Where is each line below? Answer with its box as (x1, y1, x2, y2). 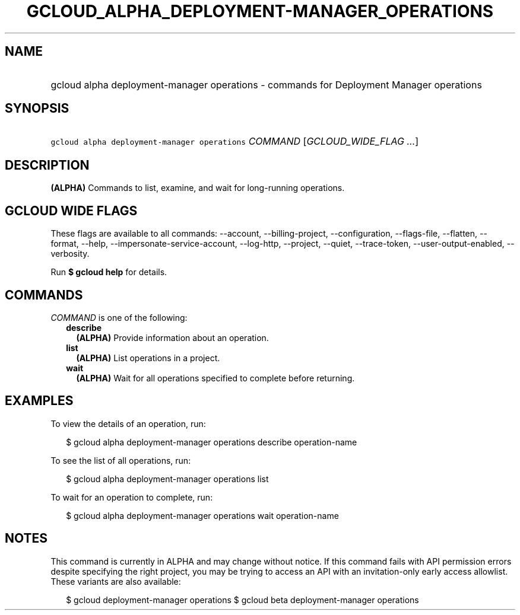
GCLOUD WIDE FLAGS (5, 203, 138, 218)
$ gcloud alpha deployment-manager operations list (66, 473, 269, 484)
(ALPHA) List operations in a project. (76, 352, 220, 363)
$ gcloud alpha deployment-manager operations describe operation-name (66, 436, 357, 447)
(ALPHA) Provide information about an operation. (76, 332, 269, 343)
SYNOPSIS (5, 101, 69, 116)
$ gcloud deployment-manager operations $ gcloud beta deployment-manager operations (66, 594, 419, 605)
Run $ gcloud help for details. (50, 267, 167, 278)
